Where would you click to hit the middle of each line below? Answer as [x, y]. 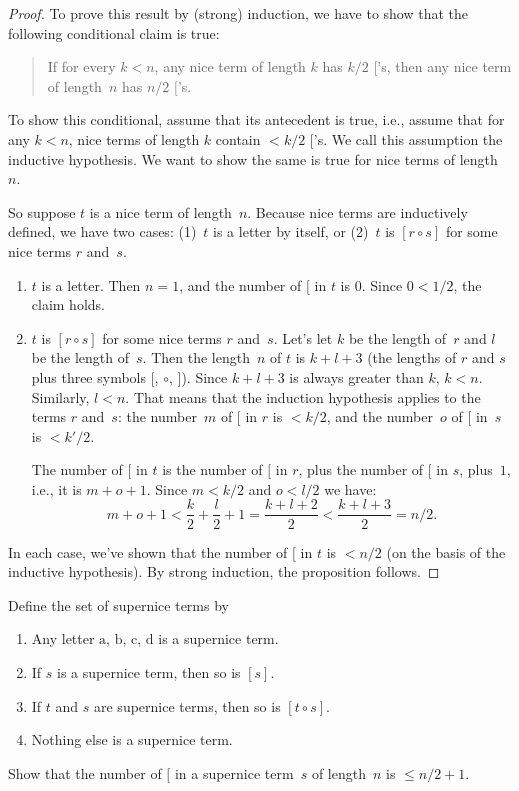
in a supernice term [234, 772]
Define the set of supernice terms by [118, 604]
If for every [81, 66]
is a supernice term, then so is [149, 671]
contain [238, 138]
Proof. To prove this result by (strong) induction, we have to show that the [238, 13]
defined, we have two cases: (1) [102, 231]
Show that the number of [85, 772]
